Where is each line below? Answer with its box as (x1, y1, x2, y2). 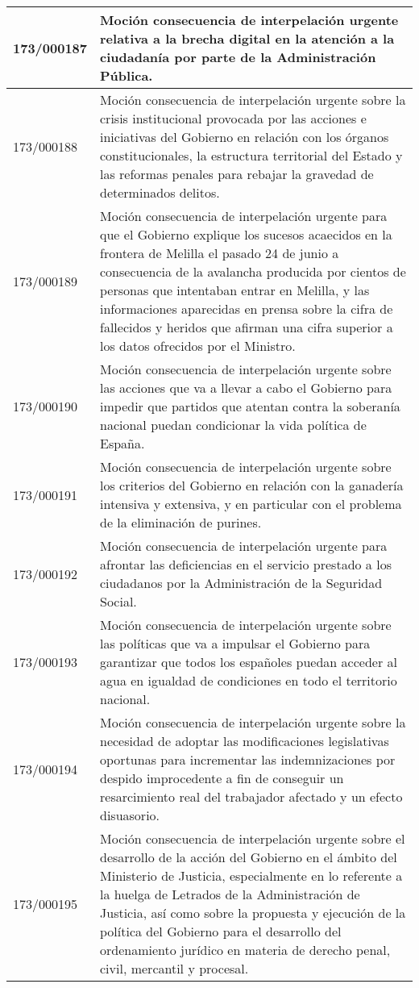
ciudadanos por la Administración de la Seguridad (100, 573, 383, 592)
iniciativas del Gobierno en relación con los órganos (100, 127, 389, 146)
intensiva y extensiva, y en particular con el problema (100, 494, 402, 513)
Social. (100, 592, 137, 611)
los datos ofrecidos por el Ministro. (100, 336, 296, 355)
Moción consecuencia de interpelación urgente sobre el (100, 829, 405, 848)
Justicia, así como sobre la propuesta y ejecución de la (100, 903, 406, 922)
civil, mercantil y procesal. (100, 959, 249, 978)
